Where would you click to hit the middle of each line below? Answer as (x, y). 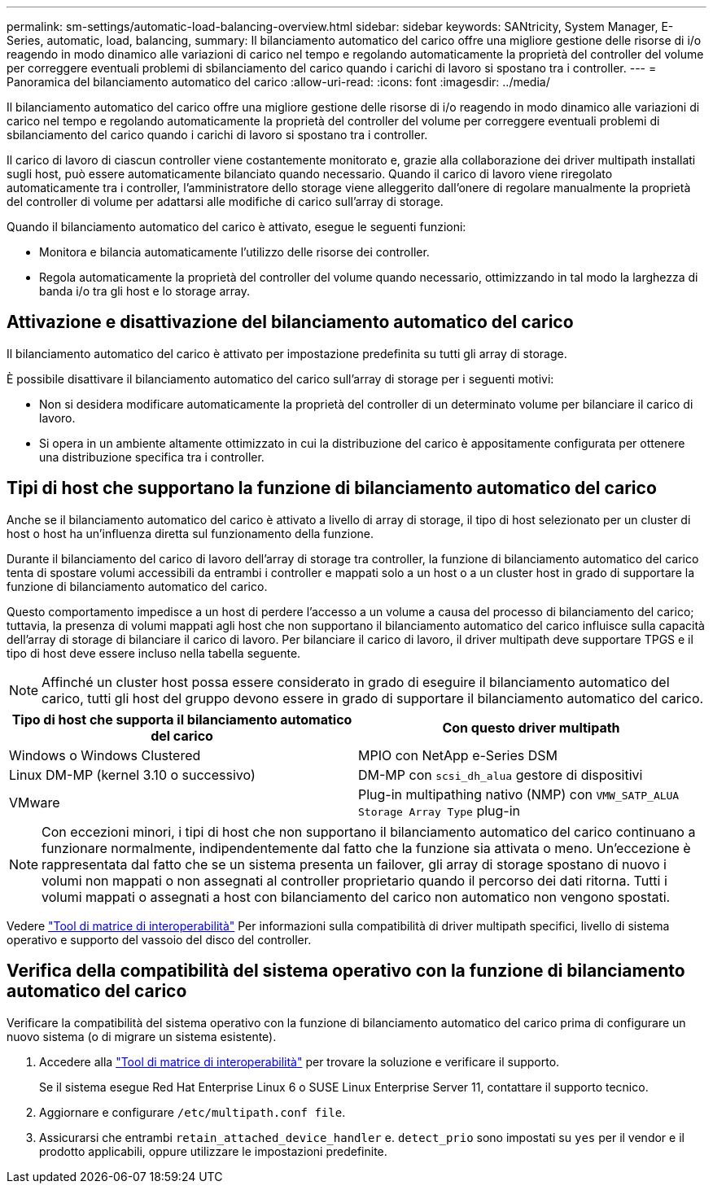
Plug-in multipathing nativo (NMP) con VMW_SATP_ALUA (519, 794)
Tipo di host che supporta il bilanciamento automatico (182, 719)
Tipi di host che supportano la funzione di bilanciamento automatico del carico (332, 488)
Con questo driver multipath (531, 727)
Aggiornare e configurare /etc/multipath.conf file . (192, 1112)
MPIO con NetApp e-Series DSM (458, 755)
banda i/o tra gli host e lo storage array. (144, 291)
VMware (35, 802)
